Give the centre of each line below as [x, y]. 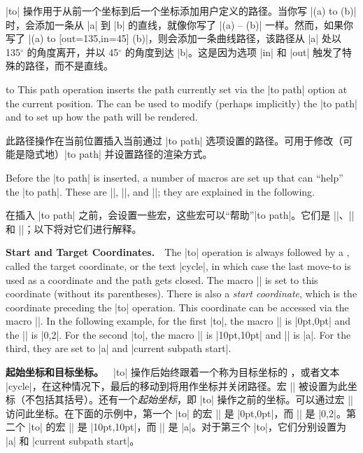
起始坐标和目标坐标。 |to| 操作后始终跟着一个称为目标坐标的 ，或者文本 [173, 372]
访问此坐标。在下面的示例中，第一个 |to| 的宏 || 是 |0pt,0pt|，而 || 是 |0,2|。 [176, 413]
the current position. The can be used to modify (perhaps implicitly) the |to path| [181, 103]
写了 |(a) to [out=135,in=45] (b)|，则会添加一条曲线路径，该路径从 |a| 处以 [173, 38]
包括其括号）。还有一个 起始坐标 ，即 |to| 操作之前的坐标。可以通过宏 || [194, 399]
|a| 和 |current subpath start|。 [73, 441]
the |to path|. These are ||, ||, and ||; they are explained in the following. [160, 191]
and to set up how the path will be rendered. [102, 117]
